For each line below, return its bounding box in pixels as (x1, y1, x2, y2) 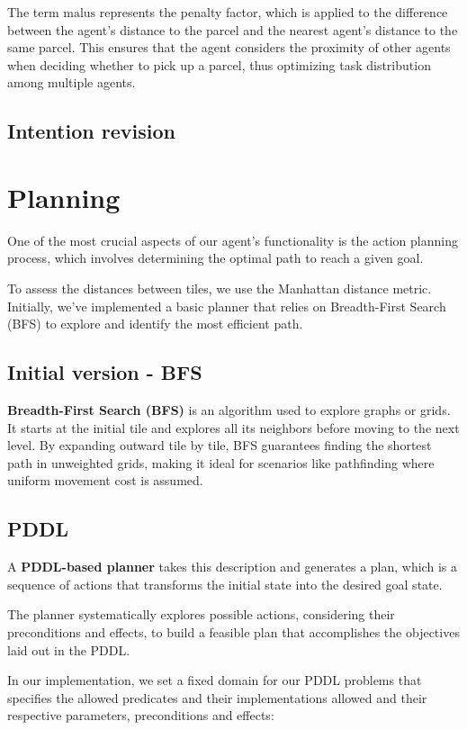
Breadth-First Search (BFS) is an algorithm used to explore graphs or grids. (7, 401, 451, 419)
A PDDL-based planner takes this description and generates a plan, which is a (7, 557, 457, 576)
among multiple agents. (7, 73, 136, 92)
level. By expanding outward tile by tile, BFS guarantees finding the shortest (7, 436, 432, 455)
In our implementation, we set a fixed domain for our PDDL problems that (7, 671, 422, 689)
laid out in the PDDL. (7, 640, 130, 659)
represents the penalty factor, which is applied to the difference (99, 3, 448, 21)
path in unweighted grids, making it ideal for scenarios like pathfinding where (7, 453, 435, 472)
